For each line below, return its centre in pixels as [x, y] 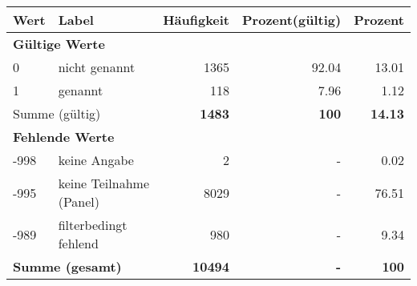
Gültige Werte [59, 44]
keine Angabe [96, 160]
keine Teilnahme [103, 183]
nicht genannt [97, 67]
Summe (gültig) [57, 113]
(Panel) [79, 201]
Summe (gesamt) [67, 266]
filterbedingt [93, 225]
